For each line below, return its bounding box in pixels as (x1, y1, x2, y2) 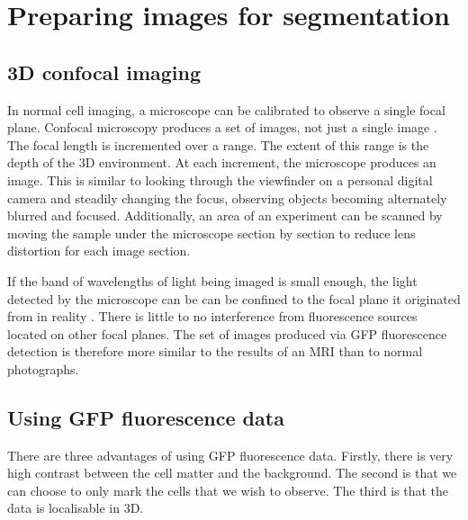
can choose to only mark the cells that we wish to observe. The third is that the (7, 480, 449, 499)
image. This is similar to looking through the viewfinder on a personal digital (7, 170, 433, 189)
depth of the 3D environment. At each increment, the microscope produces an (7, 153, 436, 172)
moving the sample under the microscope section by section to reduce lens (7, 223, 416, 242)
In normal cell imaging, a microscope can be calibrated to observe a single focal (7, 100, 445, 119)
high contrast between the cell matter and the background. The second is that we (7, 463, 457, 482)
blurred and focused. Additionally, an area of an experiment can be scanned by (7, 206, 443, 225)
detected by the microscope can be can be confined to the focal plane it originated (7, 289, 461, 308)
